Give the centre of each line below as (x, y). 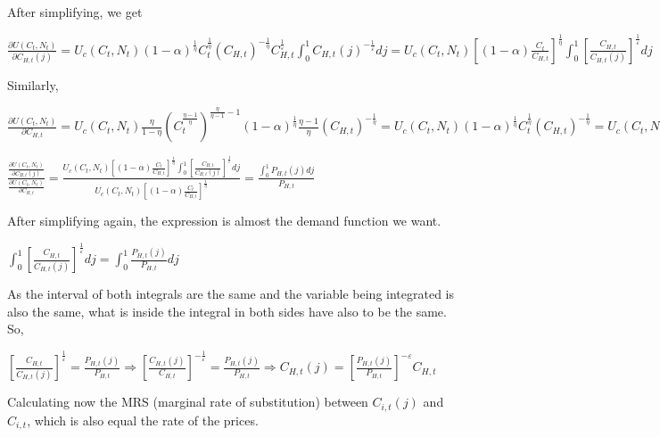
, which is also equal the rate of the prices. (143, 420)
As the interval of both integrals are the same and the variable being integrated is (231, 294)
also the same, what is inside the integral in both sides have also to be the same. (227, 311)
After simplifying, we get (75, 12)
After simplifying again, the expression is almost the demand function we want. (224, 221)
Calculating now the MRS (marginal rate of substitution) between (188, 402)
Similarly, (33, 84)
